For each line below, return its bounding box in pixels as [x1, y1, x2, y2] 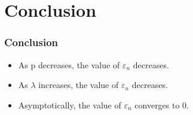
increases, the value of [38, 78, 119, 91]
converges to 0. [134, 98, 189, 111]
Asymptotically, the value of [18, 98, 121, 111]
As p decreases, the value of [18, 58, 120, 71]
